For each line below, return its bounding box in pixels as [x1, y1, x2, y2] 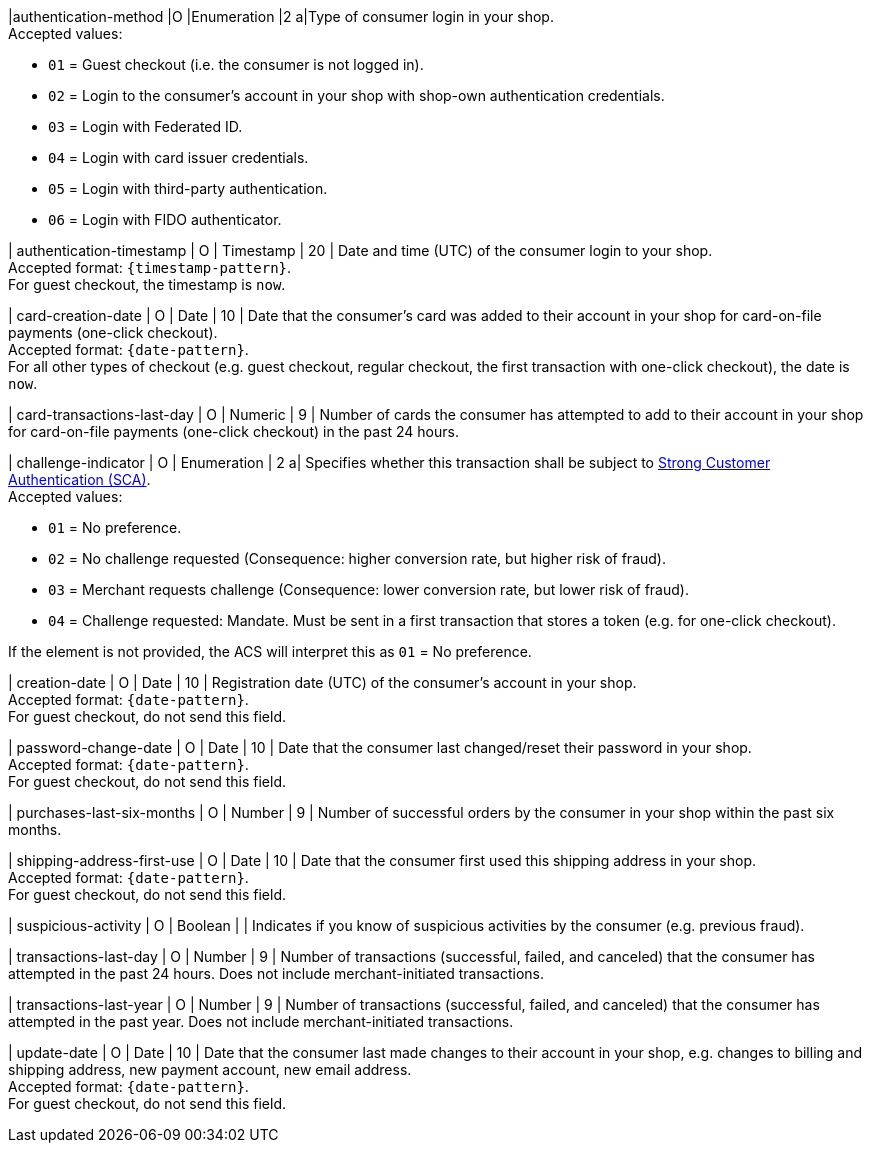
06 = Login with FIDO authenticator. [48, 211, 282, 228]
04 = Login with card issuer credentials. [48, 149, 309, 166]
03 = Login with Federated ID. [48, 118, 243, 135]
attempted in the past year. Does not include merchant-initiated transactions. [8, 1013, 514, 1030]
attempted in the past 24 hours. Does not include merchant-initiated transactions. [8, 965, 544, 982]
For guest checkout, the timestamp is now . [8, 276, 286, 293]
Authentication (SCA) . [8, 471, 151, 488]
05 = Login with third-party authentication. [48, 180, 328, 197]
